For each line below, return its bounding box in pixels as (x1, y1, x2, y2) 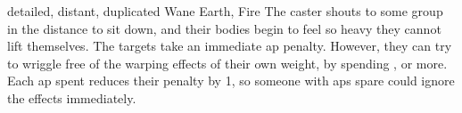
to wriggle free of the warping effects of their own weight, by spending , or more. (7, 53, 448, 72)
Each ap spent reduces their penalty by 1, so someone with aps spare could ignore (7, 71, 455, 90)
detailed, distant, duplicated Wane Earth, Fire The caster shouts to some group (7, 2, 443, 20)
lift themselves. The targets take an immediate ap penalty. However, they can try (7, 36, 452, 55)
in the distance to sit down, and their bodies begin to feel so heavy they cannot (7, 19, 441, 37)
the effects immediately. (7, 88, 136, 107)
